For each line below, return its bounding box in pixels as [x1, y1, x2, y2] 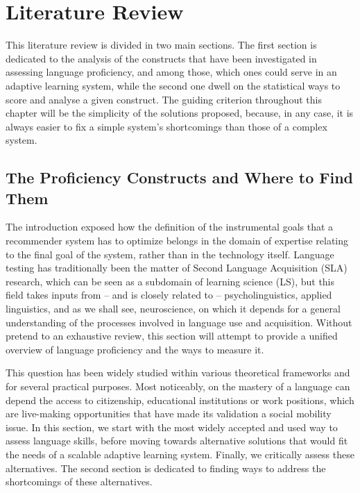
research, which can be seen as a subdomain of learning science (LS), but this [6, 274, 335, 288]
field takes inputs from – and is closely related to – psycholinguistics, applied [6, 287, 332, 302]
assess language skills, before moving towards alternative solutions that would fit [6, 433, 348, 448]
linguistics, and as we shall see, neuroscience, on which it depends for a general [6, 301, 341, 316]
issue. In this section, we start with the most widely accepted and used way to [6, 419, 338, 434]
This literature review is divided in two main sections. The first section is [6, 37, 317, 52]
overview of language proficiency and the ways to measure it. [6, 342, 264, 356]
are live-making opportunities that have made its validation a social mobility [6, 406, 332, 421]
